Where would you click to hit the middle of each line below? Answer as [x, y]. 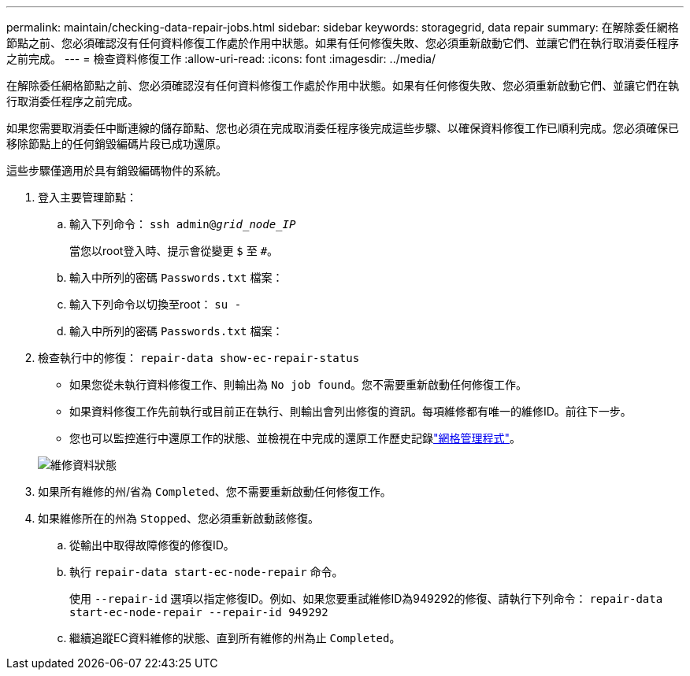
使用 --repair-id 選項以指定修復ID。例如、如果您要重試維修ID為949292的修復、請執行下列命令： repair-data [366, 598]
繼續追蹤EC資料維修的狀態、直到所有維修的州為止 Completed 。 [235, 638]
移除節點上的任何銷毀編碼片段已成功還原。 [117, 144]
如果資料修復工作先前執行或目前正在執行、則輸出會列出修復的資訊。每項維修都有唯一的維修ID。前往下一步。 [351, 411]
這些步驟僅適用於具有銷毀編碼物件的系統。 [117, 170]
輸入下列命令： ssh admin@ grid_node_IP [183, 224]
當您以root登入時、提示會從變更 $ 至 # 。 [174, 251]
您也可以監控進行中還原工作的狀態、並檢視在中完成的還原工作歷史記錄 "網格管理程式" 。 [295, 438]
